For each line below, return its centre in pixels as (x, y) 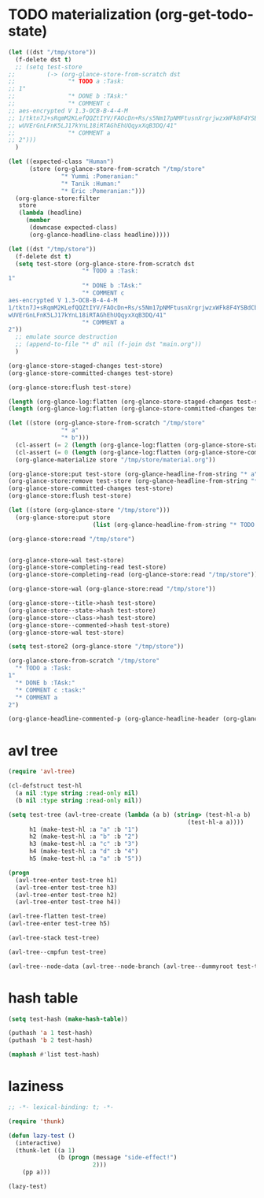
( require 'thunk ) (37, 1121)
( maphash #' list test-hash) (54, 1055)
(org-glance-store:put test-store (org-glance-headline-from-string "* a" (133, 474)
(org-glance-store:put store (63, 517)
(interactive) (38, 1143)
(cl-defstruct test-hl (45, 786)
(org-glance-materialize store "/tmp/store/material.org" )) (115, 460)
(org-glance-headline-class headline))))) (99, 235)
